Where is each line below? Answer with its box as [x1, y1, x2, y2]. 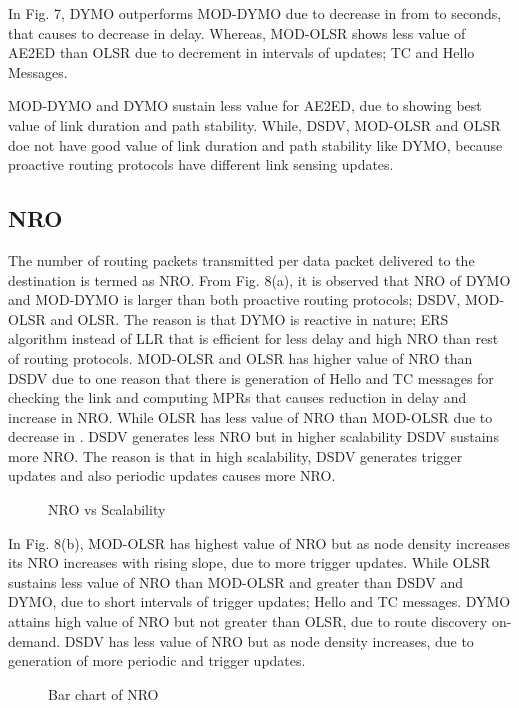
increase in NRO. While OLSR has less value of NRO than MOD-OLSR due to [8, 406, 493, 427]
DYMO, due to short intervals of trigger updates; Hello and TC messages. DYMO [8, 591, 511, 612]
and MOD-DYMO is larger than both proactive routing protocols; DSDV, [8, 289, 461, 310]
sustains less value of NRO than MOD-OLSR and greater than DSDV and [8, 571, 464, 592]
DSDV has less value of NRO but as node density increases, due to [64, 630, 474, 651]
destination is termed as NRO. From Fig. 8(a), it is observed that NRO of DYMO [8, 269, 511, 290]
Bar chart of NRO [48, 683, 159, 704]
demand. [8, 630, 61, 651]
